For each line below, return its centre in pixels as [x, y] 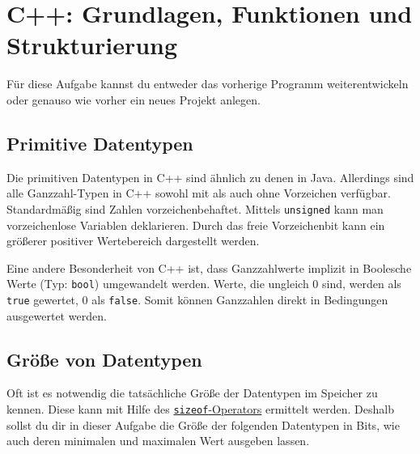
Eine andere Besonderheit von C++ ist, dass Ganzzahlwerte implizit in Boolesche [209, 267]
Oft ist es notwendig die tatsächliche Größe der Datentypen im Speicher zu [192, 393]
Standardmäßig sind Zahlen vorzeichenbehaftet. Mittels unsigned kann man [195, 208]
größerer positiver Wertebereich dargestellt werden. [133, 241]
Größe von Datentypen [104, 359]
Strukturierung [92, 45]
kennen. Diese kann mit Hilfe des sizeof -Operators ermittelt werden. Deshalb [200, 409]
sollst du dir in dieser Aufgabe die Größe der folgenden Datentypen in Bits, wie [203, 424]
